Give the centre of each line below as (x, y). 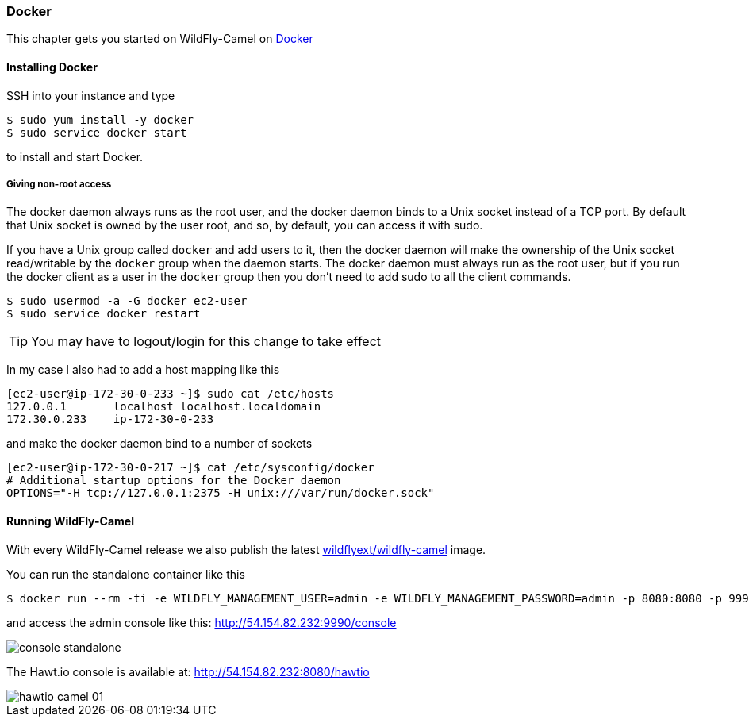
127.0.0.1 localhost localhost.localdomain (164, 407)
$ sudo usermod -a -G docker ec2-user (127, 301)
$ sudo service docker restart (104, 314)
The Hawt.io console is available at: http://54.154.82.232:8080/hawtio (188, 671)
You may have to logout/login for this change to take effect (206, 342)
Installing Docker (52, 67)
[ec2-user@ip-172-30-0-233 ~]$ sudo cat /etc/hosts (171, 394)
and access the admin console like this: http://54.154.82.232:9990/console (202, 622)
